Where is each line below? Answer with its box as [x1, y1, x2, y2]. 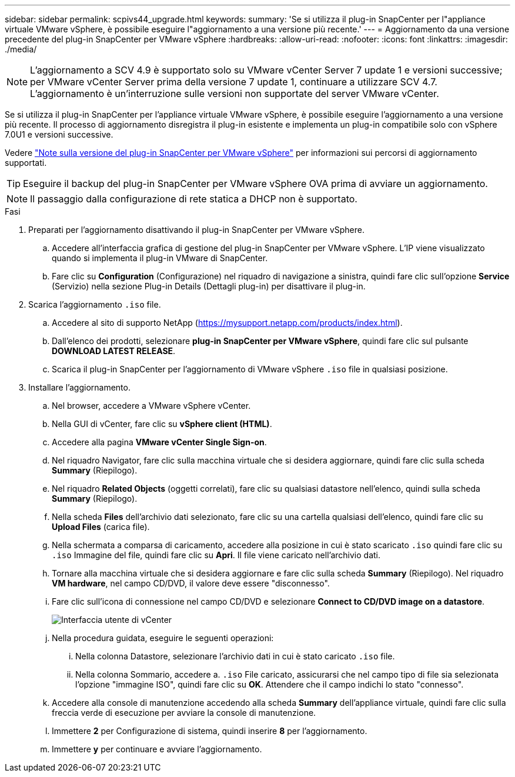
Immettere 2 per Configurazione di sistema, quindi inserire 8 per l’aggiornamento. [52, 726, 367, 736]
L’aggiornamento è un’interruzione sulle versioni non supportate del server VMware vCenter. [30, 88, 439, 99]
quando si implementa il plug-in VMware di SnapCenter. [52, 253, 268, 263]
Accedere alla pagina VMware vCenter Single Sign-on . [52, 437, 267, 447]
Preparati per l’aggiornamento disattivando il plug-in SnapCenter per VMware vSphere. [28, 225, 365, 235]
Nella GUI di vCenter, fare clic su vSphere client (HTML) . [52, 419, 272, 429]
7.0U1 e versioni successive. [5, 129, 113, 139]
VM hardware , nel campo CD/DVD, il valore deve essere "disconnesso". [52, 578, 330, 588]
